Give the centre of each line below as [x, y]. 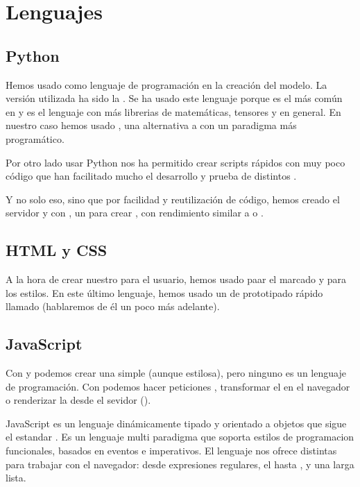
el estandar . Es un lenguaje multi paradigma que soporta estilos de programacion [180, 437]
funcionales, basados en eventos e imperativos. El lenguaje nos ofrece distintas [171, 451]
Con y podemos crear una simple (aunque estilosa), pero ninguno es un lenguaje [176, 373]
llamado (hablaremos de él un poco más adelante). [113, 306]
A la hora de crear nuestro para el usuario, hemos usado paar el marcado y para [176, 279]
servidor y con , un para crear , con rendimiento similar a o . [135, 213]
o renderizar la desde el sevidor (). [78, 400]
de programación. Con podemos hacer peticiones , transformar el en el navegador [178, 386]
